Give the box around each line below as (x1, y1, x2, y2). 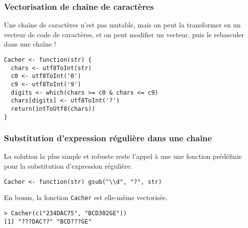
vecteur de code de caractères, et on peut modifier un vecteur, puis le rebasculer (4, 29, 245, 39)
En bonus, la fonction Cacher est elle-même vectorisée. (4, 192, 168, 203)
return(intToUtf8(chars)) (11, 105, 96, 112)
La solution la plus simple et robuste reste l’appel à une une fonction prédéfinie (4, 151, 242, 161)
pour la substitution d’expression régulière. (4, 161, 132, 171)
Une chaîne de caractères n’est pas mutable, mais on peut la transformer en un (4, 20, 241, 30)
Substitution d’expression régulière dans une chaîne (4, 132, 212, 144)
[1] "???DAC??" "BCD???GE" (4, 218, 92, 225)
